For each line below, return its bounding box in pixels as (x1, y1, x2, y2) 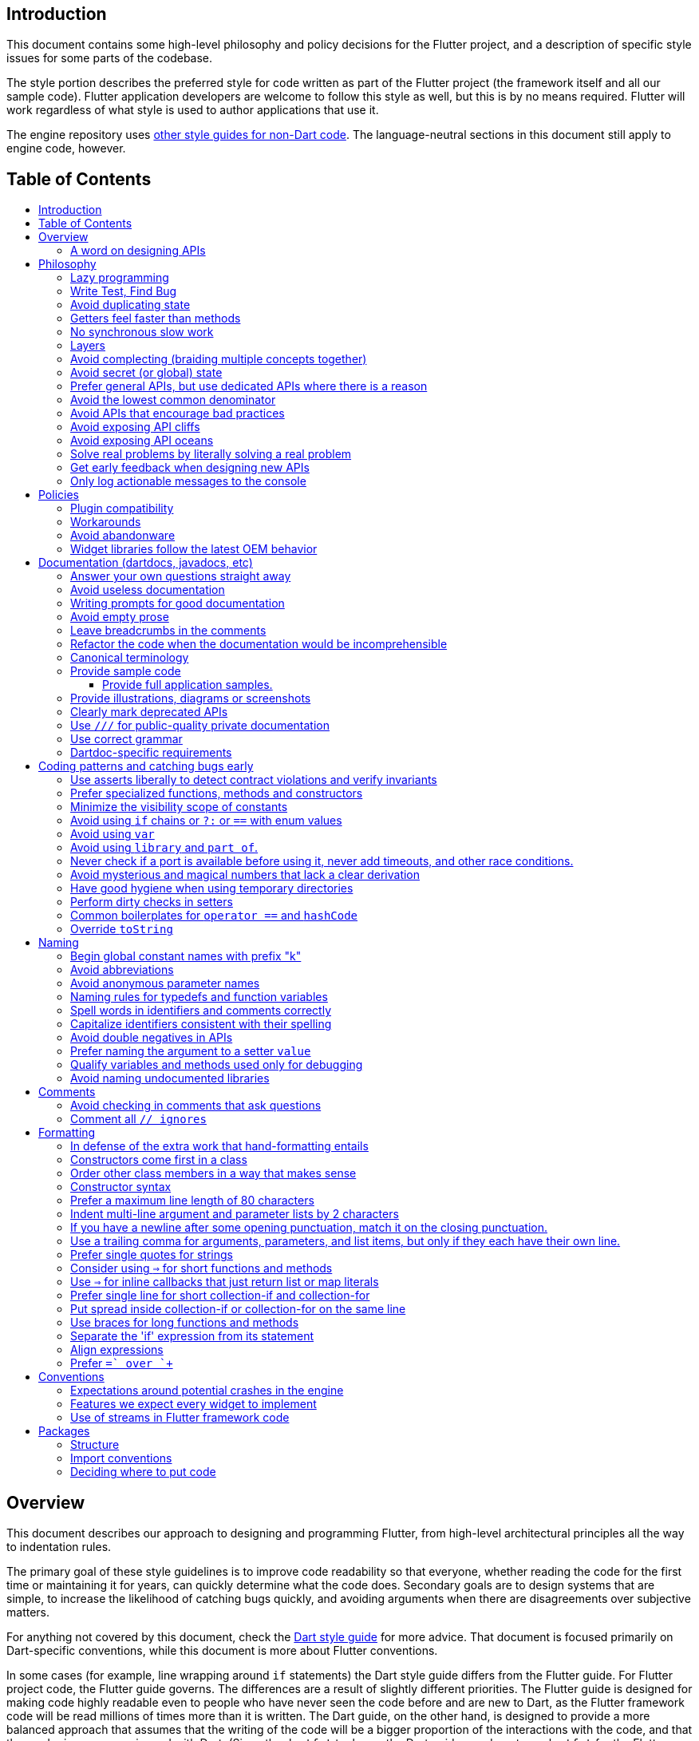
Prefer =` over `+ (70, 1356, 173, 1371)
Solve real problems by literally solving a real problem (70, 447, 352, 461)
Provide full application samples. (102, 678, 273, 692)
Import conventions (70, 1451, 172, 1466)
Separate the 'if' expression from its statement (70, 1329, 314, 1343)
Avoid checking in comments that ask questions (70, 1098, 322, 1113)
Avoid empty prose (70, 610, 169, 624)
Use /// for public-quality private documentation (70, 718, 330, 733)
